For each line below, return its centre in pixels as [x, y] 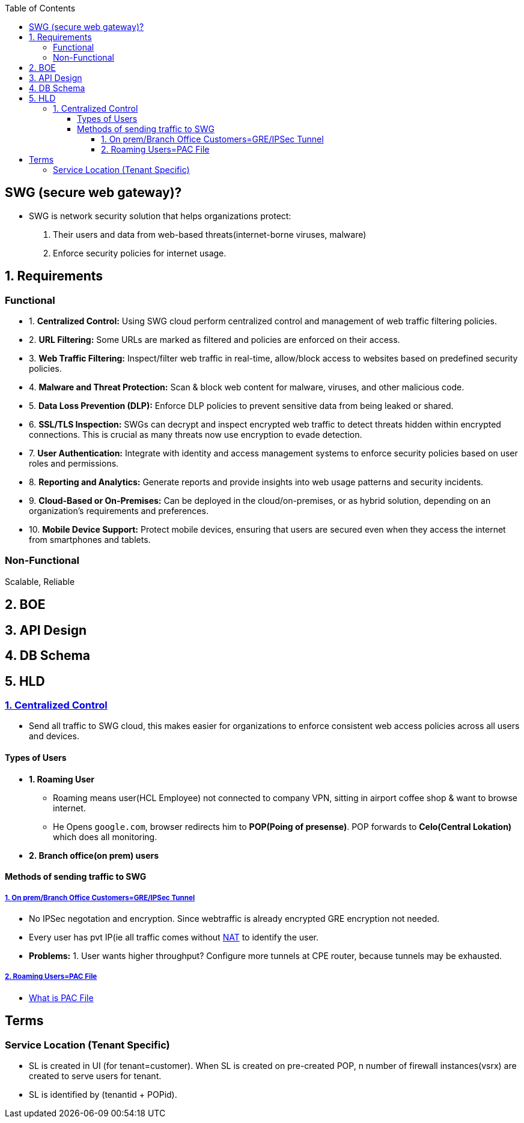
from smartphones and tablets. [90, 540]
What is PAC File [61, 997]
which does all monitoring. [105, 837]
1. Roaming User [62, 779]
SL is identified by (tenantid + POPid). [103, 1094]
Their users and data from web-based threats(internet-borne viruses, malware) [210, 234]
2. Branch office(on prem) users [94, 855]
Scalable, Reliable [40, 581]
